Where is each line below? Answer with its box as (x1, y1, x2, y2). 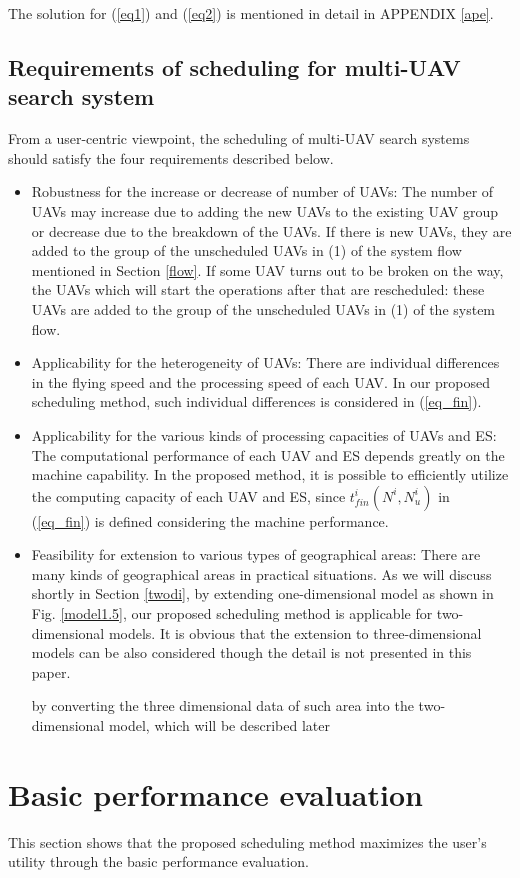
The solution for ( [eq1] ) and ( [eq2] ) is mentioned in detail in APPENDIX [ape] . (8, 3, 494, 23)
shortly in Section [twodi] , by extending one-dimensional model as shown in (31, 583, 494, 604)
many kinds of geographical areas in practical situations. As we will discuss (31, 563, 492, 584)
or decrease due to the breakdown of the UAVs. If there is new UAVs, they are (31, 220, 512, 241)
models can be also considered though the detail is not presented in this (31, 642, 472, 663)
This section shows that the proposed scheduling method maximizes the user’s (8, 831, 487, 852)
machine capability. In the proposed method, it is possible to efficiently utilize (31, 464, 509, 485)
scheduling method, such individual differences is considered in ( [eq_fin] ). (31, 391, 482, 412)
